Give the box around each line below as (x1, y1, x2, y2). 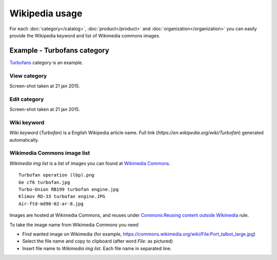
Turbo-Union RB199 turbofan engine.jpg (18, 186, 119, 192)
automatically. (9, 137, 39, 143)
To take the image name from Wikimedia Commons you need (9, 222, 138, 228)
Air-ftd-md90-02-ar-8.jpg (18, 201, 84, 207)
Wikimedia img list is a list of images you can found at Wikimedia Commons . (9, 160, 171, 166)
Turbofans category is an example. (9, 59, 83, 66)
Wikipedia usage (9, 8, 83, 19)
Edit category (9, 95, 44, 102)
